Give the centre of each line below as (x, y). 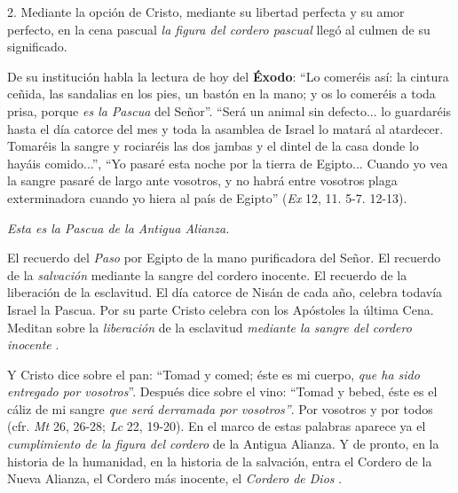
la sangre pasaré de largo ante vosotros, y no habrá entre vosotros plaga (202, 180)
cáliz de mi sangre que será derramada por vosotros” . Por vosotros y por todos (220, 408)
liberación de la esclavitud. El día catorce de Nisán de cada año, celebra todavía (225, 292)
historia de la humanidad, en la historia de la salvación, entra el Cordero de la (220, 461)
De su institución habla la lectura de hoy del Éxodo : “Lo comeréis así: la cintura (228, 76)
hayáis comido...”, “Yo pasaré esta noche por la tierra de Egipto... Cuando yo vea (228, 163)
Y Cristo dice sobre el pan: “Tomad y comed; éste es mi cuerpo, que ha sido (213, 374)
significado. (37, 47)
